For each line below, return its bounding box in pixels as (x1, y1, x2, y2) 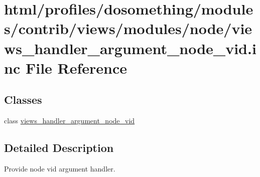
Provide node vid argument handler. (4, 163, 115, 173)
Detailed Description (4, 140, 114, 155)
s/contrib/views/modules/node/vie (4, 18, 252, 39)
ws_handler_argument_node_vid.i (4, 38, 256, 58)
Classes (4, 92, 42, 107)
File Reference (25, 57, 127, 78)
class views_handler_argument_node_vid (4, 115, 135, 126)
